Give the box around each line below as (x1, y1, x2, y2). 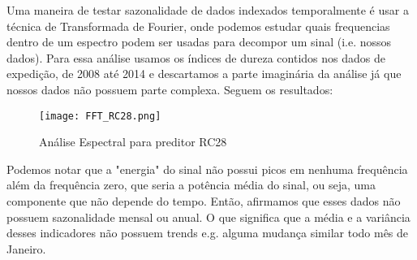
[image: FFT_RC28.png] (39, 110, 161, 122)
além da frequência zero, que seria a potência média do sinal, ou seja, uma (6, 176, 376, 193)
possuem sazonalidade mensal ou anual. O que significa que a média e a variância (6, 208, 411, 225)
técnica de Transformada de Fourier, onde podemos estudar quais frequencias (6, 17, 390, 34)
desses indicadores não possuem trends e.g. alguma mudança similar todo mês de (6, 224, 409, 241)
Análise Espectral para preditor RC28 (39, 133, 227, 150)
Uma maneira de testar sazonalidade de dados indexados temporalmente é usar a (6, 2, 409, 18)
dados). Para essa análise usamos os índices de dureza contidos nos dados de (6, 49, 385, 66)
